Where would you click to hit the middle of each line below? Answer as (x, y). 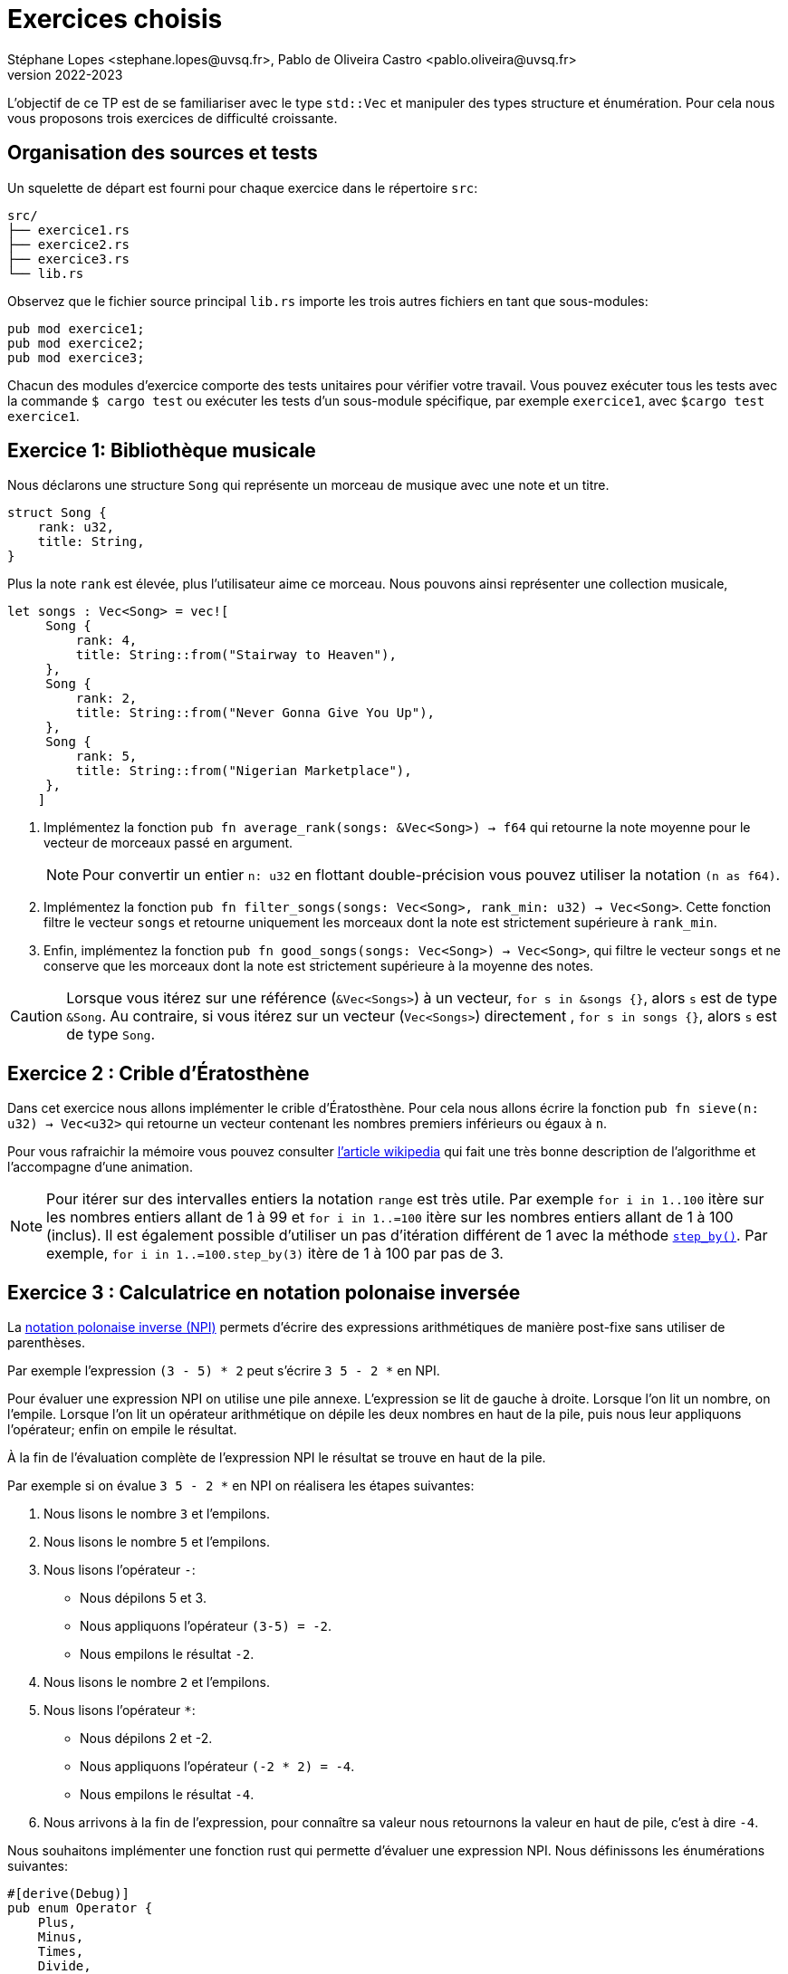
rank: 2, (106, 699)
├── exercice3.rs (68, 259)
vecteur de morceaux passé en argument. (168, 843)
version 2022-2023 (65, 74)
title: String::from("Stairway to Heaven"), (236, 655)
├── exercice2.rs (68, 244)
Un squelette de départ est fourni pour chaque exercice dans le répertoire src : (243, 187)
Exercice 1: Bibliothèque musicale (162, 451)
